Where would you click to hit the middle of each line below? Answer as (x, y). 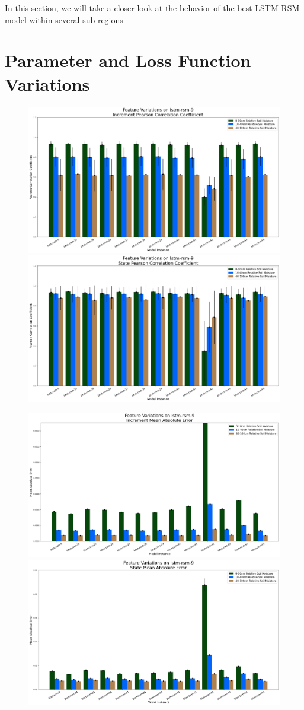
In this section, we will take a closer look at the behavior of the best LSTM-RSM (152, 8)
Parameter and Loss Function (128, 60)
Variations (47, 83)
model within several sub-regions (64, 19)
